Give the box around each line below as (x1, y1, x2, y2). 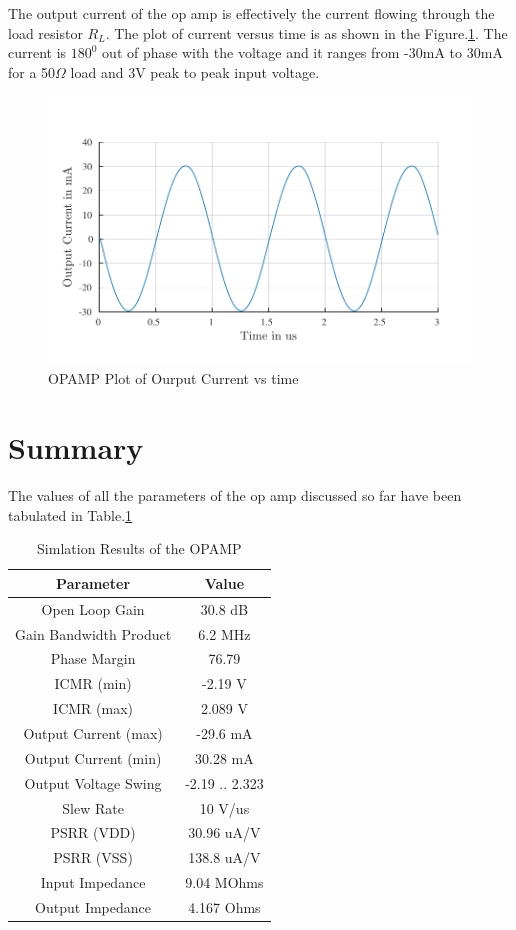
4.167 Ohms (188, 896, 261, 917)
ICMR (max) (53, 698, 134, 719)
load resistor (8, 22, 83, 43)
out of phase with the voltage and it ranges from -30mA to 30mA (102, 42, 503, 63)
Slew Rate (62, 797, 124, 818)
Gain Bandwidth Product (15, 623, 172, 644)
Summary (8, 427, 144, 468)
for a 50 (8, 61, 56, 82)
